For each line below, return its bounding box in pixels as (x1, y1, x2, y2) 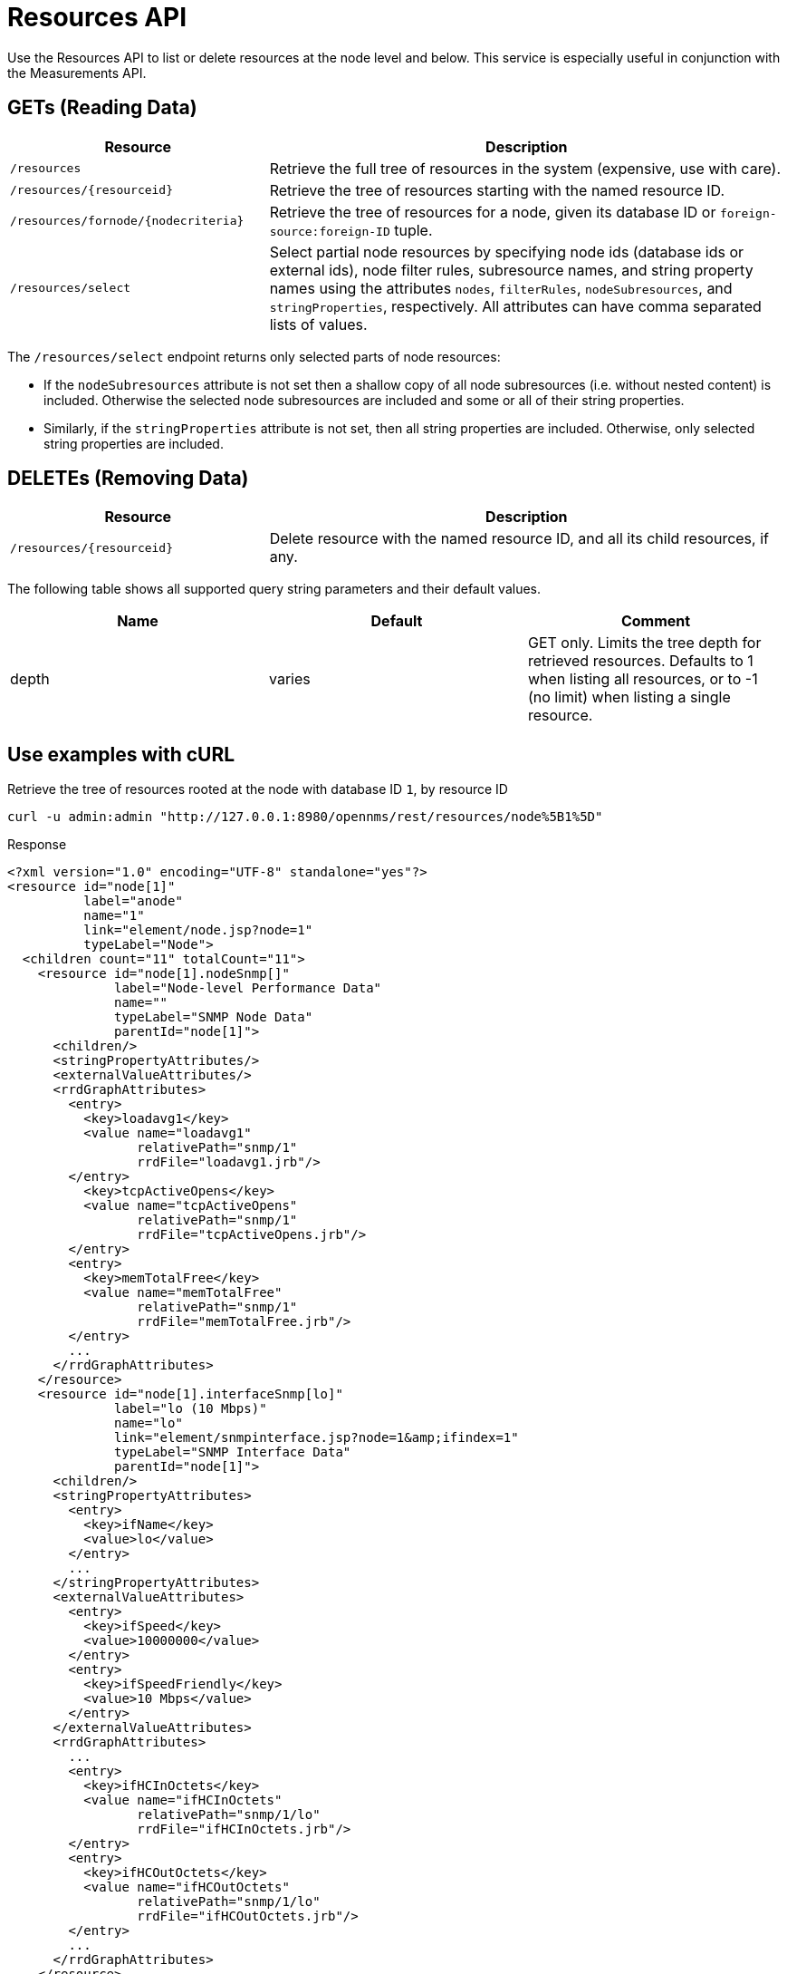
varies (268, 670, 311, 689)
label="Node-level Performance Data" (114, 981, 382, 996)
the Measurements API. (7, 64, 147, 81)
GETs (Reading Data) (7, 96, 197, 120)
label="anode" (83, 894, 183, 909)
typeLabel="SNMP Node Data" (114, 1010, 313, 1025)
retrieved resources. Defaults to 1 (527, 652, 753, 671)
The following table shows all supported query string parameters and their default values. (7, 581, 542, 597)
